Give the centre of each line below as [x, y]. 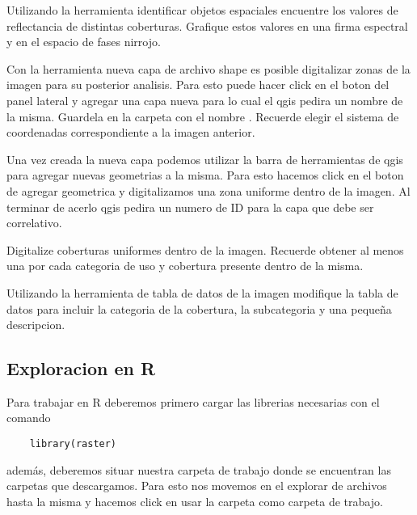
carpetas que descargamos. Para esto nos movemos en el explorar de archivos [197, 485]
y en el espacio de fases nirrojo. [84, 42]
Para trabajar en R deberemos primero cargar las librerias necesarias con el [193, 401]
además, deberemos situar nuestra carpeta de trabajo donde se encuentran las [199, 469]
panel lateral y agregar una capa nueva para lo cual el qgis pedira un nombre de [205, 100]
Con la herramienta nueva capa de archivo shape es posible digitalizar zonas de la [208, 68]
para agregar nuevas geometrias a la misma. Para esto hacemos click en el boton [205, 175]
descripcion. [36, 325]
